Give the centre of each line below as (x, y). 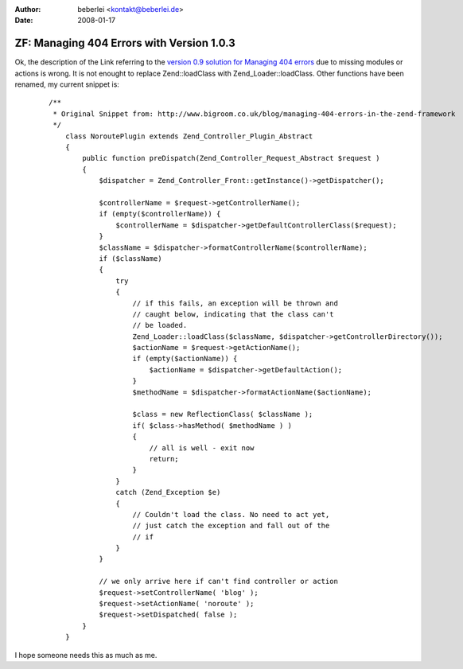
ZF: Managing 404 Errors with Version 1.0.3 (125, 43)
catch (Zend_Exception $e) (168, 492)
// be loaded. (160, 325)
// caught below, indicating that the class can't (233, 314)
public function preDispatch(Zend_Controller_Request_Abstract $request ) (231, 158)
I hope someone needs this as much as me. (86, 655)
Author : (28, 9)
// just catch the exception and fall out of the (231, 526)
